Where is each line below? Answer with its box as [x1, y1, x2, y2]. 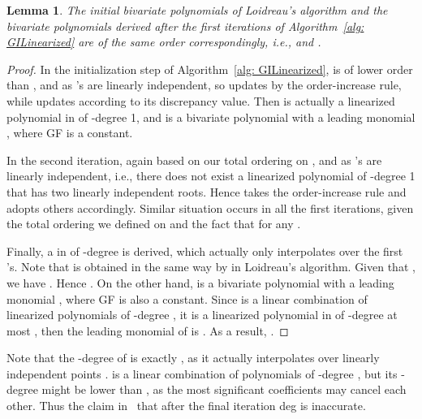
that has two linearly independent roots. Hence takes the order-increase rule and [6, 183, 407, 200]
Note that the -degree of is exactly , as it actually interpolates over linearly [6, 349, 380, 366]
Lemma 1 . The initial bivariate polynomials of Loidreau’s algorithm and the [6, 2, 388, 18]
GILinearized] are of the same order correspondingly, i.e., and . [6, 33, 321, 50]
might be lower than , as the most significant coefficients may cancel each [41, 381, 407, 398]
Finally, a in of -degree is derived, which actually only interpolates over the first [6, 242, 403, 259]
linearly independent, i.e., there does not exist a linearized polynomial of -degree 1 [6, 167, 416, 184]
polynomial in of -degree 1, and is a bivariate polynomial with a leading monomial [6, 108, 416, 125]
